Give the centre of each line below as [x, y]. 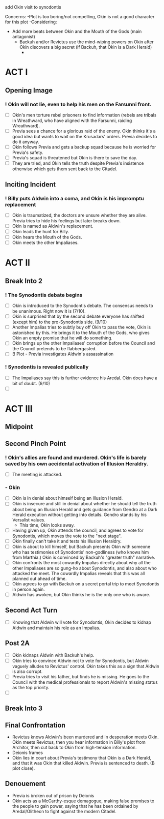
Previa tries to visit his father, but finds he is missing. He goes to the [81, 676]
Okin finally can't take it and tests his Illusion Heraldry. [67, 541]
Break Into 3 [24, 709]
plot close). [23, 768]
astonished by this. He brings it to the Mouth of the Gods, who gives [81, 333]
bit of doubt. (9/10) [31, 383]
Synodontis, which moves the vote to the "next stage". [67, 536]
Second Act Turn [31, 610]
